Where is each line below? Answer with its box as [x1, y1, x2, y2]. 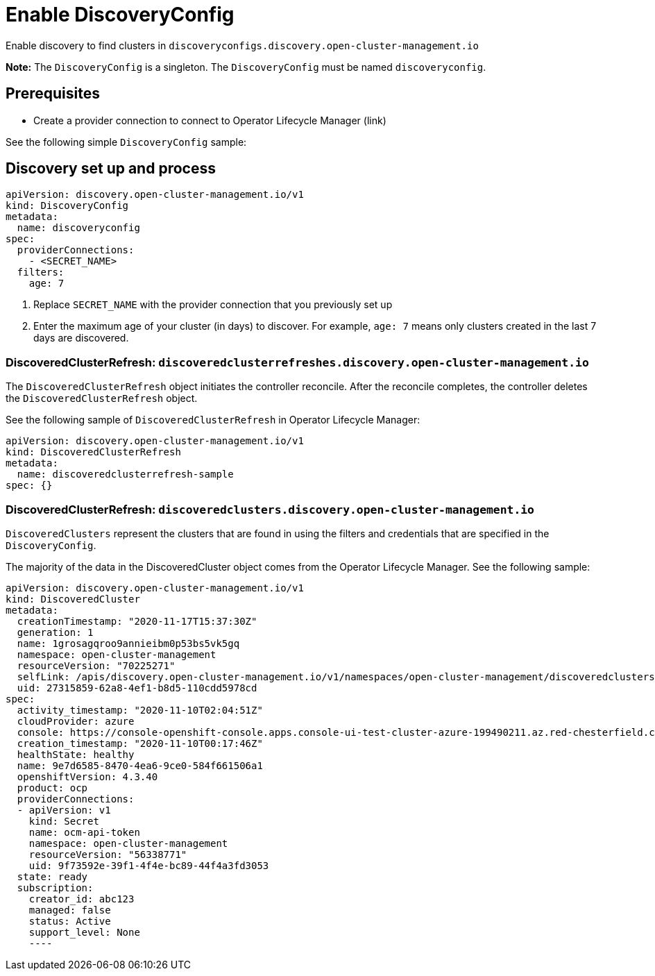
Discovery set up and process [6, 160, 216, 178]
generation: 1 [17, 626, 94, 638]
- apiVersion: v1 [17, 804, 111, 816]
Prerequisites [6, 85, 100, 103]
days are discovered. [33, 332, 129, 344]
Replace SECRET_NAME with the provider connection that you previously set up [33, 298, 393, 311]
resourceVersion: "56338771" [28, 848, 187, 860]
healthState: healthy [17, 748, 135, 760]
